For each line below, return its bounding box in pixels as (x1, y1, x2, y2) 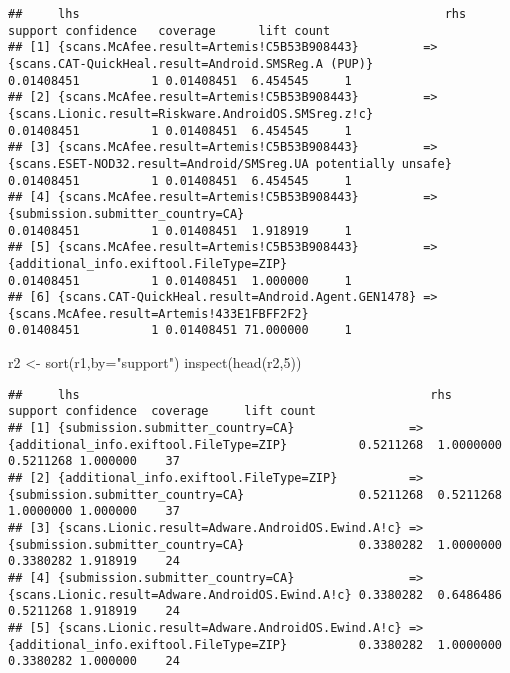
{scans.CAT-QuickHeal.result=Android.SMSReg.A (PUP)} (8, 56, 374, 71)
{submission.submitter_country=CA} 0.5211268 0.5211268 (8, 487, 502, 502)
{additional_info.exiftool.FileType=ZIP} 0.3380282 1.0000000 (8, 637, 502, 652)
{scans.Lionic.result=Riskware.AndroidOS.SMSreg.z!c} (8, 106, 374, 121)
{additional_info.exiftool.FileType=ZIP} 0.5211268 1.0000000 (8, 437, 502, 452)
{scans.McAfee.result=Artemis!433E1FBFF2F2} (8, 306, 309, 321)
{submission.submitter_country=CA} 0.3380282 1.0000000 (8, 537, 502, 552)
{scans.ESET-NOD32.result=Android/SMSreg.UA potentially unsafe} (8, 156, 452, 171)
